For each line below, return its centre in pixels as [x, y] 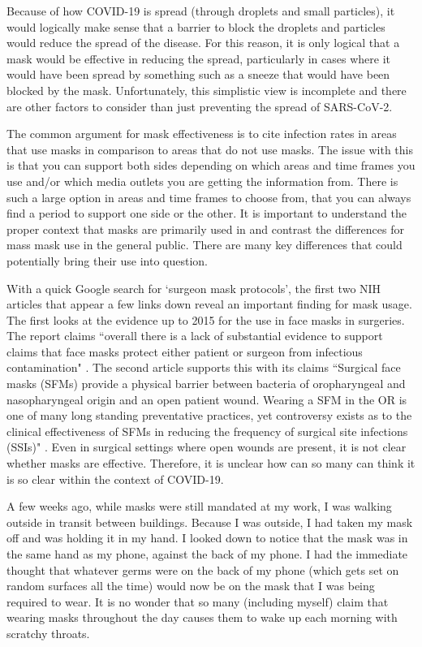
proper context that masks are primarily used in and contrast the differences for [205, 229]
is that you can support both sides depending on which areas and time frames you [211, 165]
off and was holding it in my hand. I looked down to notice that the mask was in [207, 538]
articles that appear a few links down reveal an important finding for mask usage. [209, 304]
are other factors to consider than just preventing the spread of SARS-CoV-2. [200, 106]
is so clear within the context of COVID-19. [115, 479]
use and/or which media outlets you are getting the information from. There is [202, 181]
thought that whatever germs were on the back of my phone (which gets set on [203, 569]
